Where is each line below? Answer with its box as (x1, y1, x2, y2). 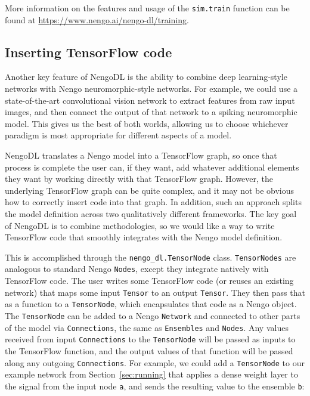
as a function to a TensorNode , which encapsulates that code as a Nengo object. (5, 298, 297, 310)
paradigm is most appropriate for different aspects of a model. (5, 129, 232, 141)
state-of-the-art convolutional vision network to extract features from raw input (5, 94, 295, 106)
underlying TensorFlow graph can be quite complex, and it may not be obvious (5, 184, 294, 196)
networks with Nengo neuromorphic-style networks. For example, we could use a (5, 82, 298, 95)
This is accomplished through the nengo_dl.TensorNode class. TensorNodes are (5, 250, 296, 263)
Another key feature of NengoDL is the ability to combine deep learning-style (5, 70, 287, 83)
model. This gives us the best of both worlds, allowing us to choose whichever (5, 117, 289, 129)
